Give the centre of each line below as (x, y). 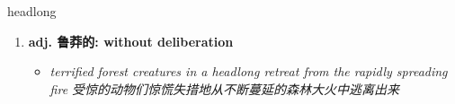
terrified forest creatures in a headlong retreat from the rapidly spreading (249, 71)
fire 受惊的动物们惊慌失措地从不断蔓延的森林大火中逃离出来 (225, 88)
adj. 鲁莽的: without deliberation (131, 41)
